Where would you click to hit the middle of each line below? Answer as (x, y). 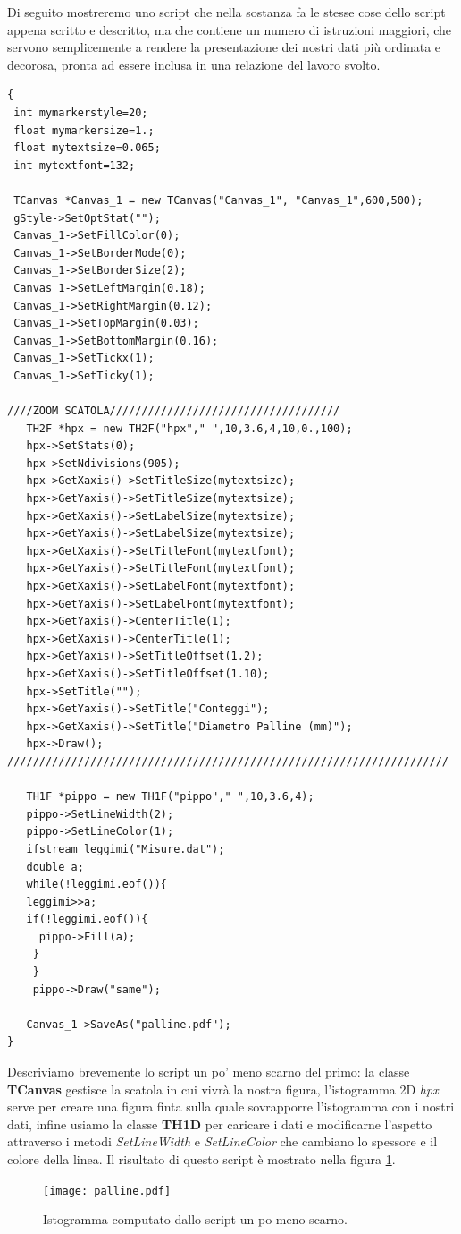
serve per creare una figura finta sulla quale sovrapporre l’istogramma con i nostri (231, 1106)
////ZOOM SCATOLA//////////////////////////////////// (174, 411)
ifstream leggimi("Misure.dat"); (126, 849)
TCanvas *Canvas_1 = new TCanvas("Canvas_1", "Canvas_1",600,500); (218, 200)
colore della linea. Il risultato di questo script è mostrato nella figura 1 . (201, 1159)
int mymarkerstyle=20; (81, 112)
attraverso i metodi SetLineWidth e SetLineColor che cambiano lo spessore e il (222, 1141)
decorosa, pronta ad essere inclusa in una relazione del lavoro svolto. (194, 64)
